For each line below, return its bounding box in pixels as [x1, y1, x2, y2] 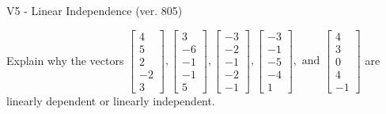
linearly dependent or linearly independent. [6, 92, 215, 108]
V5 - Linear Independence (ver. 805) [6, 2, 183, 18]
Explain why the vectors [6, 51, 124, 68]
